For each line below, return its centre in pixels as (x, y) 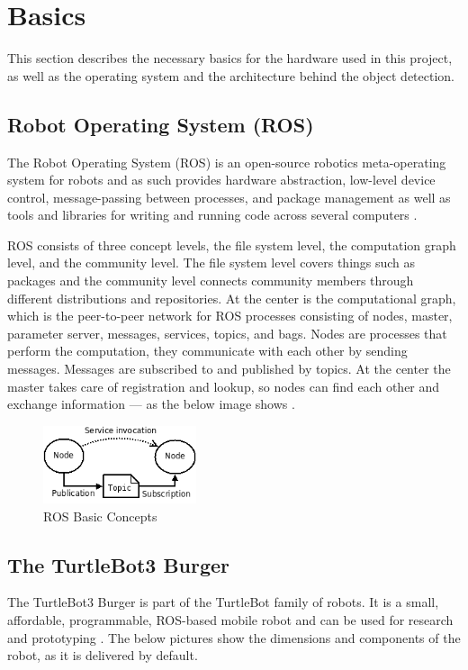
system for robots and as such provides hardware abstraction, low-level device (221, 180)
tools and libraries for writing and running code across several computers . (212, 215)
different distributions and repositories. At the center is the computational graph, (232, 298)
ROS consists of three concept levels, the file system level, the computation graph (232, 244)
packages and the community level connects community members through (211, 281)
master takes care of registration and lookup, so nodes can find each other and (224, 386)
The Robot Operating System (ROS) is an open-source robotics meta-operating (227, 162)
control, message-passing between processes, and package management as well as (229, 197)
